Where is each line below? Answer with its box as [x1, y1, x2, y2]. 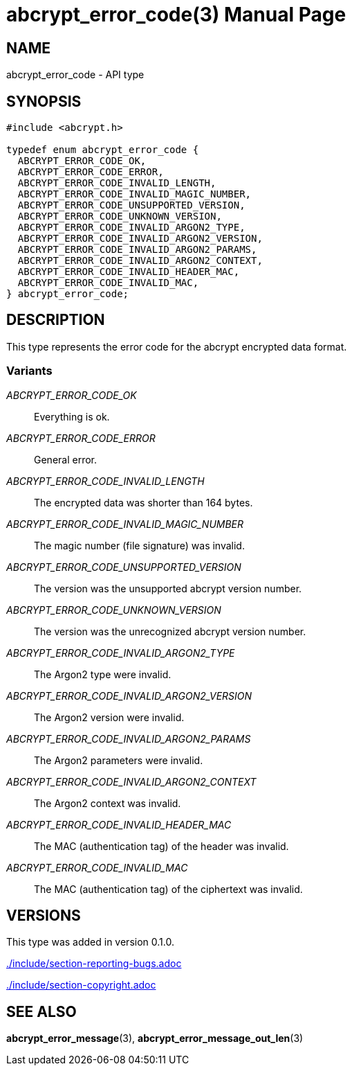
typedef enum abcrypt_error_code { [6, 144, 199, 156]
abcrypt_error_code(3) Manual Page [6, 3, 346, 26]
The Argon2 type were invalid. [34, 668, 172, 680]
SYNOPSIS [6, 92, 82, 110]
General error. [34, 453, 98, 466]
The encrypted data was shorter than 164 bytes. [34, 496, 253, 508]
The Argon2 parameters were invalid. [34, 754, 203, 766]
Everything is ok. [34, 410, 110, 423]
